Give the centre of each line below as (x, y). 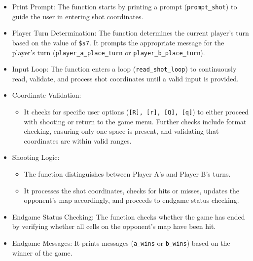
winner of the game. (42, 252)
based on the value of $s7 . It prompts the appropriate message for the (118, 42)
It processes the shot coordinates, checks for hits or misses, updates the (132, 190)
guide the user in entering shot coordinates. (78, 16)
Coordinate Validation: (47, 95)
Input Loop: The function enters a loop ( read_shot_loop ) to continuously (124, 69)
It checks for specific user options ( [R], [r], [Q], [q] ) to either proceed (136, 112)
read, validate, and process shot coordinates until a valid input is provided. (125, 78)
